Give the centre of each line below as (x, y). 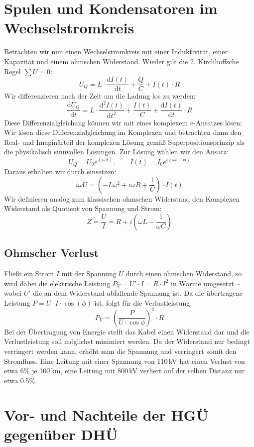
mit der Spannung (89, 273)
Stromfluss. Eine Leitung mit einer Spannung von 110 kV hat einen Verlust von (125, 361)
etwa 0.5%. (21, 380)
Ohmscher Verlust (52, 253)
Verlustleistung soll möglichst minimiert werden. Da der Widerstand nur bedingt (127, 341)
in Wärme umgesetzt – (205, 283)
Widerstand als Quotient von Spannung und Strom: (83, 208)
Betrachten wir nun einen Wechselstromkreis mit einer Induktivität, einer (116, 52)
